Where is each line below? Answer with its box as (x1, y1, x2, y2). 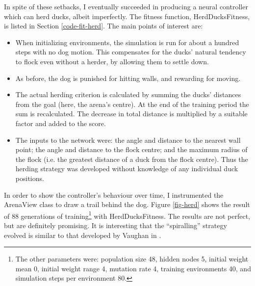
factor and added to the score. (15, 118, 106, 128)
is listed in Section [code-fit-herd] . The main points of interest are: (4, 21, 203, 31)
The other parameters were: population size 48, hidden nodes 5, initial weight (15, 254, 249, 264)
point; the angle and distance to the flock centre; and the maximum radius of (15, 144, 248, 155)
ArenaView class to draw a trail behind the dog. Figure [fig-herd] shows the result (4, 199, 250, 209)
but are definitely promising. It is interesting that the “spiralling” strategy (4, 220, 227, 230)
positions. (15, 173, 44, 183)
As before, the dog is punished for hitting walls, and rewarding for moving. (15, 73, 241, 83)
